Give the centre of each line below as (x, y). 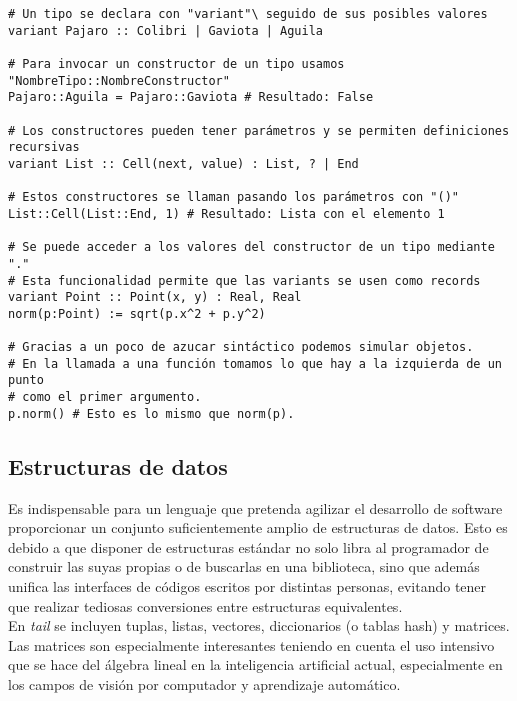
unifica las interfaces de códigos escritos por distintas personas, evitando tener (247, 585)
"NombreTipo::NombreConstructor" (119, 80)
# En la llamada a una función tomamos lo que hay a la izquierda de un (255, 363)
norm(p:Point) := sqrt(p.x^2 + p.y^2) (137, 313)
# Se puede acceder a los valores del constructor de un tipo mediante (251, 247)
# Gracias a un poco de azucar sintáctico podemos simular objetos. (241, 347)
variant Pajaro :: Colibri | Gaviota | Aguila (165, 30)
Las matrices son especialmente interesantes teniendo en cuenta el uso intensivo (251, 644)
